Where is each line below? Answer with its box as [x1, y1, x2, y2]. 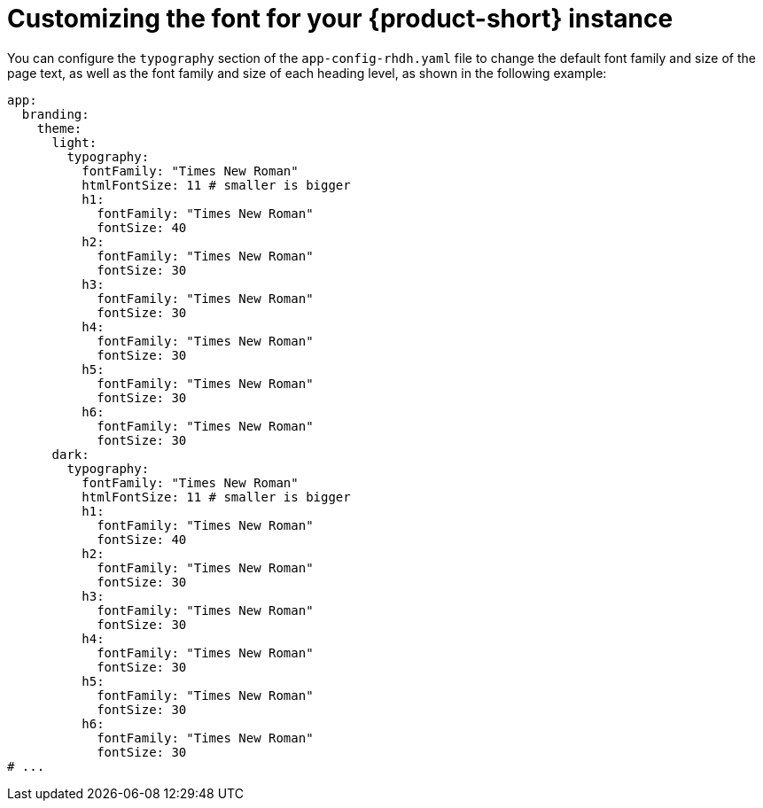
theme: [36, 120, 82, 136]
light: [51, 135, 97, 150]
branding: [21, 106, 90, 121]
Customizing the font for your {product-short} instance [7, 4, 673, 34]
